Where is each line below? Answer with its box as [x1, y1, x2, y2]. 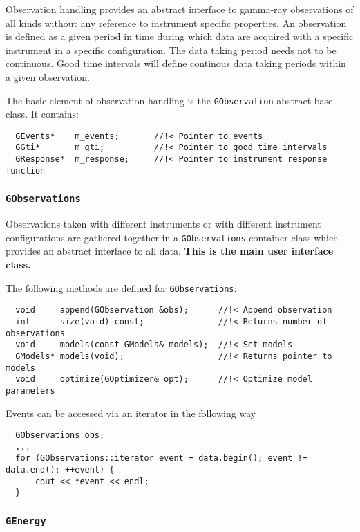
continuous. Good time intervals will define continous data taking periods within [6, 56, 346, 71]
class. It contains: [6, 107, 79, 121]
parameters [6, 385, 55, 396]
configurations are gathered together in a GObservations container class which [6, 230, 339, 244]
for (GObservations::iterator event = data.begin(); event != [15, 453, 307, 464]
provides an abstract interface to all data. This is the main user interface [6, 244, 334, 258]
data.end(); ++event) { [6, 465, 115, 475]
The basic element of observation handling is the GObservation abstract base [6, 93, 333, 107]
